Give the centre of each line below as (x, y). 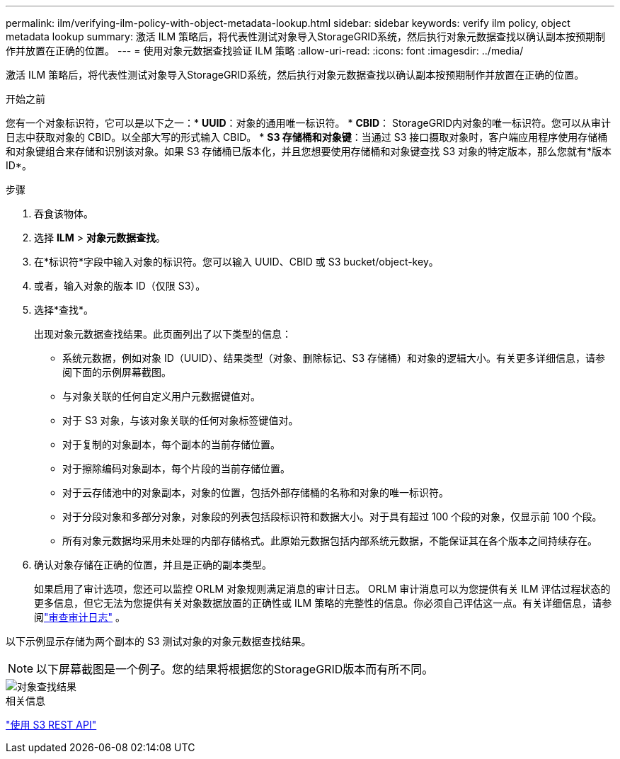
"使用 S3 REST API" (51, 725)
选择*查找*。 (64, 310)
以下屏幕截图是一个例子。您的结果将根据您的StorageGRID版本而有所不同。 (235, 669)
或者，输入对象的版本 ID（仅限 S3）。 (120, 286)
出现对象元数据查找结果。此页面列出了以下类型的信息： (163, 334)
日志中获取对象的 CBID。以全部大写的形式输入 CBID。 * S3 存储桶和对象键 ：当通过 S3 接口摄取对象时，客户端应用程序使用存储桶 (307, 137)
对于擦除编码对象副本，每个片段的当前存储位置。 (176, 468)
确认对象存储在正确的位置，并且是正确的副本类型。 (153, 565)
